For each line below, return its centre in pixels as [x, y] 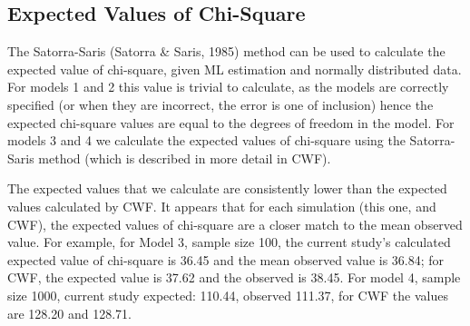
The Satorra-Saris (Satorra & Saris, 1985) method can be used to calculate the [226, 51]
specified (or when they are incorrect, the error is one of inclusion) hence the [220, 104]
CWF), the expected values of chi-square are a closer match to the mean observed [235, 224]
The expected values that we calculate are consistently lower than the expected [227, 188]
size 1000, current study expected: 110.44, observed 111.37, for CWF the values [228, 295]
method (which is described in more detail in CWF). [185, 158]
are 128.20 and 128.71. [69, 313]
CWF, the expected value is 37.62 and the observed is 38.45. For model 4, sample [234, 277]
